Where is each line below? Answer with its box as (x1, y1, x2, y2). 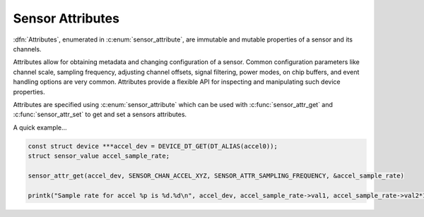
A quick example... (13, 123, 67, 132)
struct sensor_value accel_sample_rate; (28, 152, 170, 160)
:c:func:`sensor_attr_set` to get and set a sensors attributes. (13, 110, 187, 119)
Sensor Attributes (13, 11, 120, 26)
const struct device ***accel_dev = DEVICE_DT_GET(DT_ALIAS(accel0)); (28, 142, 278, 150)
